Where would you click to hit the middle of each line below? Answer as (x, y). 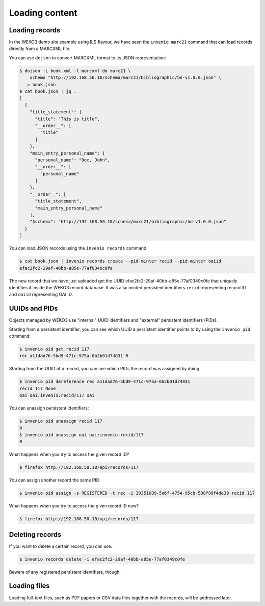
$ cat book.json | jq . (48, 91)
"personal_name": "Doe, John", (73, 160)
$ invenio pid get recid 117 (54, 349)
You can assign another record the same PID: (55, 480)
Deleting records (35, 534)
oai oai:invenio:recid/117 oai (57, 395)
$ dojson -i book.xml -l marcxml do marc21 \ (75, 71)
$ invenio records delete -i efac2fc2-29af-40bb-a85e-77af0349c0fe (102, 559)
